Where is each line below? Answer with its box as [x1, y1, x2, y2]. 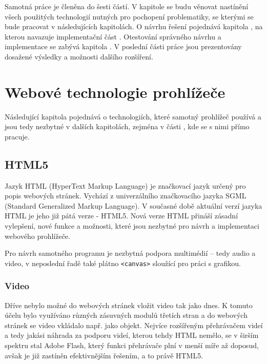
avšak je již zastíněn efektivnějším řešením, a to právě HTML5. [5, 350, 203, 360]
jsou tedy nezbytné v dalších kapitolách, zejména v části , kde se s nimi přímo [5, 121, 250, 132]
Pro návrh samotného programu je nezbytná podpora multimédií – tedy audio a [5, 248, 256, 258]
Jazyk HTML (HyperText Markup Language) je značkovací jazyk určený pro [5, 180, 246, 191]
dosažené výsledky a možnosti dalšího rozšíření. [5, 51, 153, 62]
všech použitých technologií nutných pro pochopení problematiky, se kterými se [5, 11, 254, 22]
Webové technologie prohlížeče [5, 81, 225, 102]
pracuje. [5, 131, 30, 141]
